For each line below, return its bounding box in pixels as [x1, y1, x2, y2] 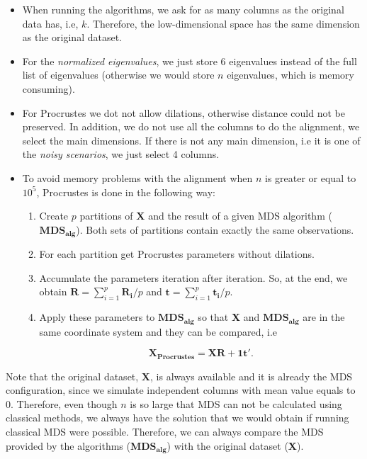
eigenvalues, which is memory [227, 67, 354, 82]
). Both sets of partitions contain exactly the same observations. [76, 222, 354, 237]
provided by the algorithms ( [6, 438, 130, 453]
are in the [303, 310, 345, 324]
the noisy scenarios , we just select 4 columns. [22, 147, 220, 161]
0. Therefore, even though [6, 396, 118, 411]
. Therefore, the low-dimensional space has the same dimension [86, 16, 360, 30]
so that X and [198, 310, 260, 324]
